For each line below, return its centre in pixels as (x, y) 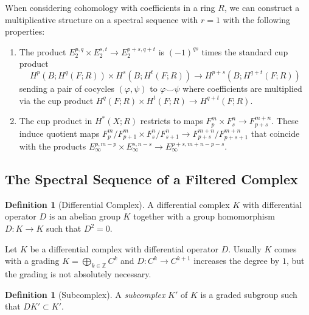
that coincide (275, 133)
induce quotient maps (59, 133)
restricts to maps (172, 121)
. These (285, 121)
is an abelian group (85, 216)
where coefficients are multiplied (242, 88)
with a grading (32, 261)
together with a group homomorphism (204, 216)
